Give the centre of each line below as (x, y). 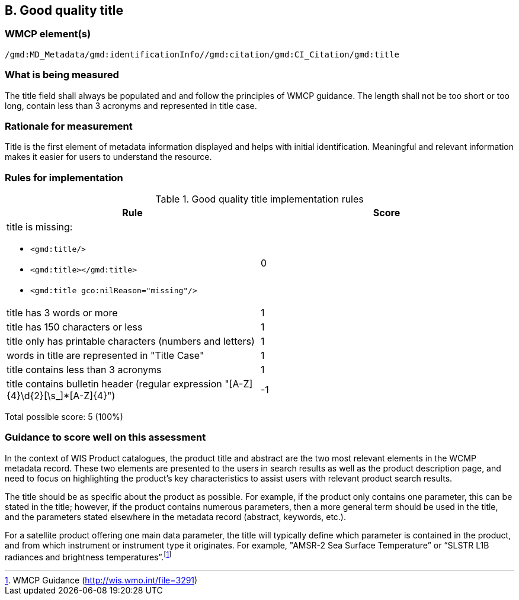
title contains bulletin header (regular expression (114, 384)
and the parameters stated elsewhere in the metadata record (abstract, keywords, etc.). (176, 516)
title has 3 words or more (62, 313)
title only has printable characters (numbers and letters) (131, 341)
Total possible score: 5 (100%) (64, 417)
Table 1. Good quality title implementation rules (259, 199)
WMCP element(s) (48, 34)
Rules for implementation (64, 177)
